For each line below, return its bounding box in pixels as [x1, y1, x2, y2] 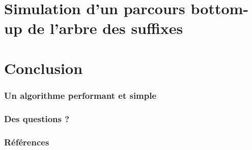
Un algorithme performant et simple [4, 89, 157, 101]
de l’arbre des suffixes [27, 18, 183, 39]
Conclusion [4, 57, 83, 78]
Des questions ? [4, 112, 70, 125]
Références [4, 135, 49, 148]
